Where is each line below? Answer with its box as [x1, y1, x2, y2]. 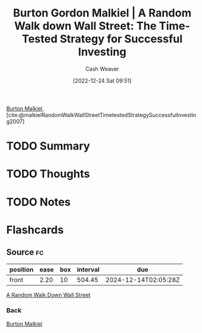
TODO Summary [6, 139, 90, 153]
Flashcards [6, 223, 64, 237]
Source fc [6, 247, 44, 257]
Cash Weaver [85, 65, 119, 73]
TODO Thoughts [6, 167, 90, 181]
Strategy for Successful [60, 32, 183, 46]
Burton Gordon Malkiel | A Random [13, 6, 192, 20]
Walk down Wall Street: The [14, 19, 157, 33]
